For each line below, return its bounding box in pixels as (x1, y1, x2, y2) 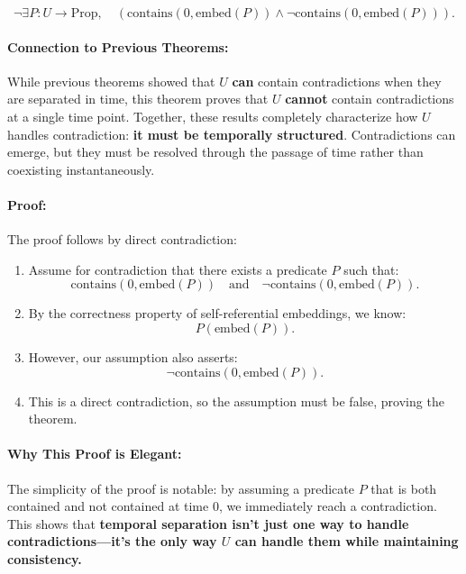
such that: (343, 260, 399, 278)
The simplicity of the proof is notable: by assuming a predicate (7, 478, 354, 497)
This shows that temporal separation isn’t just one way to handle (7, 514, 409, 533)
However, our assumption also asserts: (28, 347, 238, 366)
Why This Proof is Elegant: (7, 444, 182, 463)
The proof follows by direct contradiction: (7, 230, 237, 249)
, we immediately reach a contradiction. (218, 497, 437, 515)
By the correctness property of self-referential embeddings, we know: (28, 304, 407, 323)
